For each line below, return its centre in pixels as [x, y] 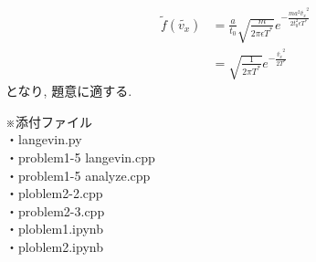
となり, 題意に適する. [69, 91]
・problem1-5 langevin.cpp [80, 157]
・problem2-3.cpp [55, 210]
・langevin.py [44, 139]
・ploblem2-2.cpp [54, 193]
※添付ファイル [49, 121]
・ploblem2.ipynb [54, 246]
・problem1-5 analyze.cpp [78, 175]
